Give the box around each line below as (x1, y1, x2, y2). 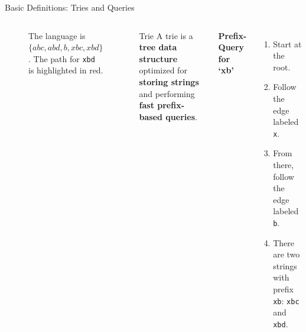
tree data (139, 41, 177, 53)
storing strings (139, 75, 199, 88)
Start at (273, 37, 302, 50)
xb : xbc (273, 294, 300, 307)
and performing (139, 87, 195, 99)
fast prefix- (139, 99, 185, 111)
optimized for (139, 64, 187, 76)
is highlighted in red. (28, 64, 103, 76)
